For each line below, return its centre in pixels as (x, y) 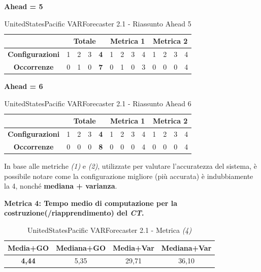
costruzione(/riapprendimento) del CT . (74, 213)
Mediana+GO (81, 247)
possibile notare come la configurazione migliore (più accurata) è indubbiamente (129, 176)
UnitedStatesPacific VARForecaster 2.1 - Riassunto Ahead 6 (98, 103)
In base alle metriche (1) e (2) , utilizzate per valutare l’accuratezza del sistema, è (130, 165)
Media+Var (134, 247)
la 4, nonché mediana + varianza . (61, 186)
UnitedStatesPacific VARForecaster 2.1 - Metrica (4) (110, 230)
